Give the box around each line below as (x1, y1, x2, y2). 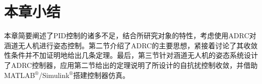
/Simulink (38, 69, 70, 80)
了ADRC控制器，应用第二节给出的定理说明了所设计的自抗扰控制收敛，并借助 (4, 59, 258, 70)
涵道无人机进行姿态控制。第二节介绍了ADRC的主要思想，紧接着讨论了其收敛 (4, 40, 258, 50)
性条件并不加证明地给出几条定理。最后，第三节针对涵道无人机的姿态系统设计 (4, 50, 258, 60)
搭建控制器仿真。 (73, 69, 130, 80)
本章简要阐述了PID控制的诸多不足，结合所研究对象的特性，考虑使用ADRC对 (4, 30, 256, 41)
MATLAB (4, 69, 35, 80)
